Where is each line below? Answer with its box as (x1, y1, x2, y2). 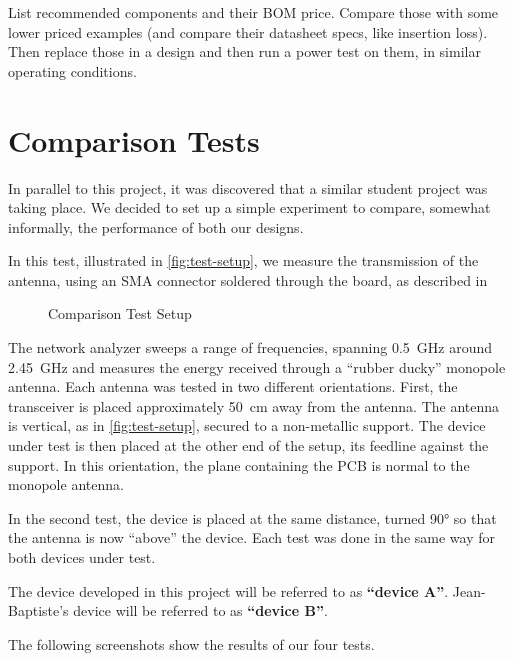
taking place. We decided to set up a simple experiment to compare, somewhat (8, 197, 491, 218)
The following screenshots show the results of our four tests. (8, 633, 375, 654)
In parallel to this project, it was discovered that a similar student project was (8, 177, 488, 198)
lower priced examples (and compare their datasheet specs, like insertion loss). (8, 21, 488, 42)
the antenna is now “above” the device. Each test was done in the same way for (8, 527, 495, 548)
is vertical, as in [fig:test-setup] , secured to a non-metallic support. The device (8, 415, 486, 436)
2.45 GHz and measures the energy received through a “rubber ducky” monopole (8, 356, 506, 377)
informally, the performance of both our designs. (8, 216, 304, 237)
